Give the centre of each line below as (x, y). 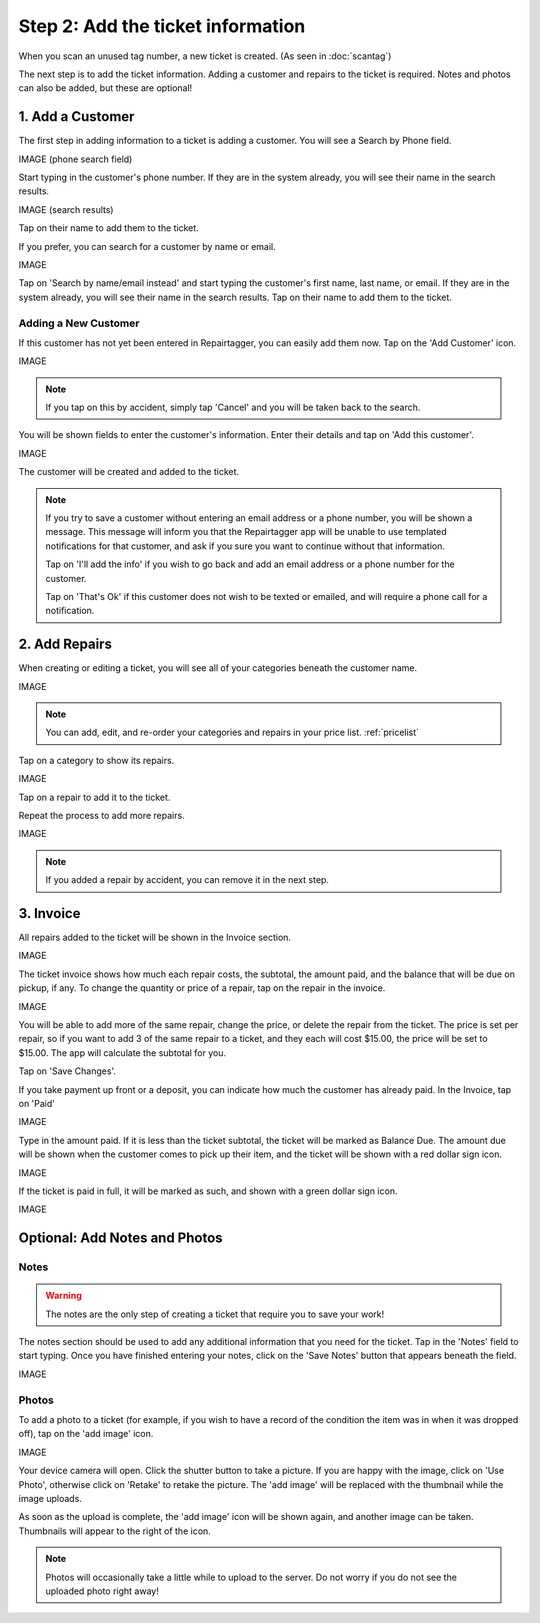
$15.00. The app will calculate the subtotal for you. (122, 1052)
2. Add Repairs (65, 644)
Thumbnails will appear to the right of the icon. (115, 1531)
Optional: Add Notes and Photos (121, 1238)
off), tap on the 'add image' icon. (86, 1434)
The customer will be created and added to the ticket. (129, 472)
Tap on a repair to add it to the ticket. (94, 797)
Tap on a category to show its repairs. (96, 760)
